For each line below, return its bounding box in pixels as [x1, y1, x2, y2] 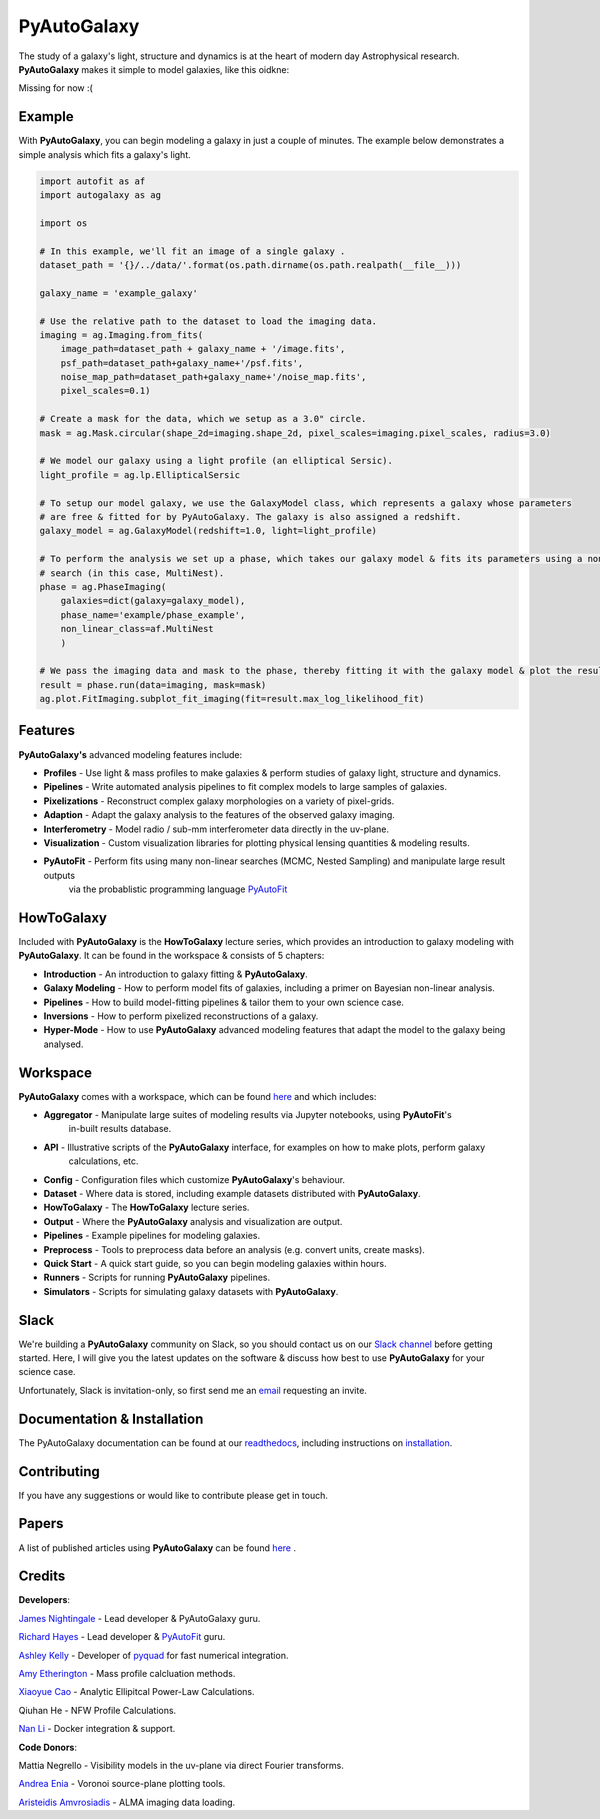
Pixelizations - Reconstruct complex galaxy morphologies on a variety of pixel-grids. [43, 795, 395, 807]
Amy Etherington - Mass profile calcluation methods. [18, 1667, 236, 1679]
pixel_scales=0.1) [60, 385, 151, 397]
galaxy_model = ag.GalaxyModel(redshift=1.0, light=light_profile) [39, 525, 378, 537]
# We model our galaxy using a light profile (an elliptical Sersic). [39, 455, 394, 467]
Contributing [18, 1463, 100, 1480]
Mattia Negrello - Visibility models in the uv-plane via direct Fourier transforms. [18, 1759, 344, 1771]
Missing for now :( [18, 82, 94, 94]
